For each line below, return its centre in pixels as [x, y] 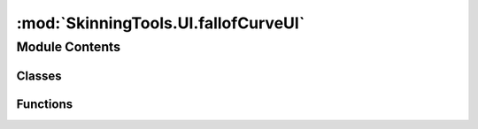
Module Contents [69, 47]
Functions [45, 104]
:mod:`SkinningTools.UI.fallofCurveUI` [161, 23]
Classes [39, 76]
